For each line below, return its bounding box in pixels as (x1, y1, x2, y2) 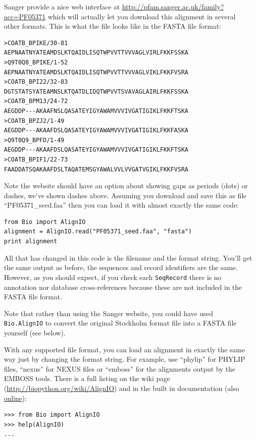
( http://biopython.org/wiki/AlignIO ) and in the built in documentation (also (4, 383, 239, 393)
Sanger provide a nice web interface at (4, 1, 120, 11)
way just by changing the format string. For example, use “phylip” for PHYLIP (4, 354, 245, 364)
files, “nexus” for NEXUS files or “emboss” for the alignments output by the (4, 363, 236, 374)
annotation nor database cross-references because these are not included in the (4, 281, 242, 292)
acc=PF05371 (4, 11, 46, 21)
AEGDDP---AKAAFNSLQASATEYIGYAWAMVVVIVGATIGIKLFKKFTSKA (4, 107, 189, 114)
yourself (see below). (4, 327, 66, 337)
